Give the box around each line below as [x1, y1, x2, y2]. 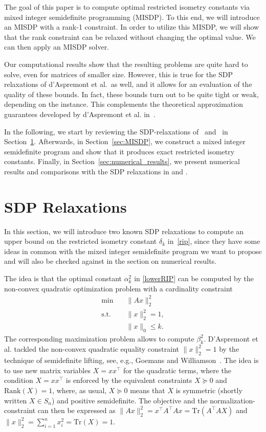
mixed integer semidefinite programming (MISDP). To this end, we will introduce [4, 11, 260, 22]
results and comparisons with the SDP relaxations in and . [4, 166, 188, 176]
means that [130, 385, 165, 396]
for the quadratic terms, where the [123, 365, 232, 375]
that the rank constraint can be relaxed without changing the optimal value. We [4, 31, 256, 42]
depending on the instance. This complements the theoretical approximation [4, 99, 243, 109]
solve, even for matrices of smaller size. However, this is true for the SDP [4, 69, 233, 79]
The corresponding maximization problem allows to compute [4, 333, 194, 344]
